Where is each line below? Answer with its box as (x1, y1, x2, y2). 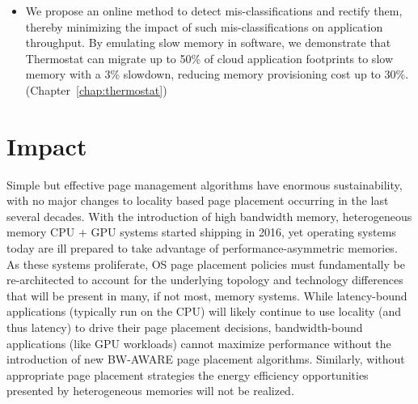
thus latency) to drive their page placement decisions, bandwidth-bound (6, 319, 363, 336)
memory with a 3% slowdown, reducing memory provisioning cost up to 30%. (25, 66, 409, 83)
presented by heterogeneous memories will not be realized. (6, 382, 294, 399)
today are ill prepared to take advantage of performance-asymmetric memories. (6, 240, 398, 257)
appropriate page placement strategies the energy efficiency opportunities (6, 366, 369, 383)
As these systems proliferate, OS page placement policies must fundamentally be (6, 255, 405, 272)
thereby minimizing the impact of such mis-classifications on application (25, 18, 383, 35)
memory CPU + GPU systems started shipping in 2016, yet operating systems (6, 223, 396, 240)
